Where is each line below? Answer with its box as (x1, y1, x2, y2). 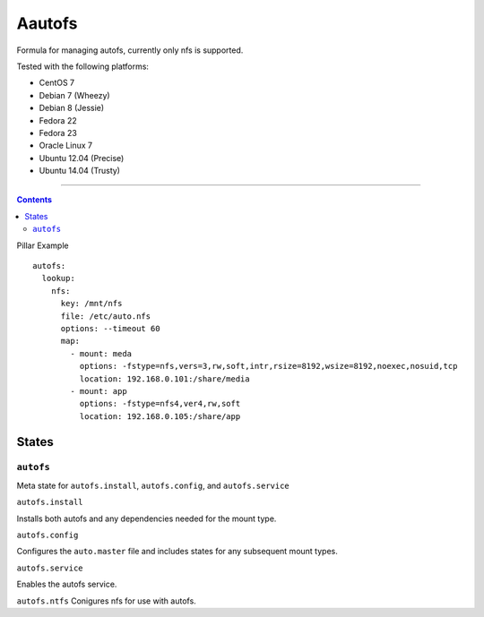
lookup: (41, 273, 75, 284)
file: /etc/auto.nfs (60, 311, 151, 321)
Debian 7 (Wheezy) (39, 90, 111, 100)
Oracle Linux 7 (39, 140, 93, 151)
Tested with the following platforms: (16, 61, 150, 72)
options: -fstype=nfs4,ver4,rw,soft (79, 398, 241, 409)
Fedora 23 (39, 127, 78, 138)
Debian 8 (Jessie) (39, 103, 105, 114)
